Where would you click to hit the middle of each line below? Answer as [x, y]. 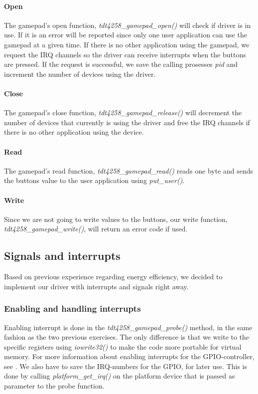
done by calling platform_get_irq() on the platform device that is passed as [120, 376]
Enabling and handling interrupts [72, 308]
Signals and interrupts [62, 256]
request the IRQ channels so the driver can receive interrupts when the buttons [125, 54]
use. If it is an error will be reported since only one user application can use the [126, 35]
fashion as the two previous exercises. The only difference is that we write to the [127, 337]
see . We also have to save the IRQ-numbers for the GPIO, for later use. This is [126, 366]
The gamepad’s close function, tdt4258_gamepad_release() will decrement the [123, 112]
